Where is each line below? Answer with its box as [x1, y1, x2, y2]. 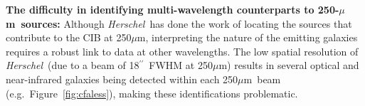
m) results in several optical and [218, 58, 359, 73]
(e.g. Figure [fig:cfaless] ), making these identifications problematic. [6, 85, 298, 100]
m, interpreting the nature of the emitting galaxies [137, 30, 358, 45]
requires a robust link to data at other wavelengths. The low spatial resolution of [6, 43, 359, 58]
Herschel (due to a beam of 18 [6, 58, 139, 73]
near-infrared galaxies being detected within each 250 [6, 71, 238, 86]
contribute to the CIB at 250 [6, 30, 132, 45]
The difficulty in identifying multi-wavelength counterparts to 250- [6, 2, 339, 16]
